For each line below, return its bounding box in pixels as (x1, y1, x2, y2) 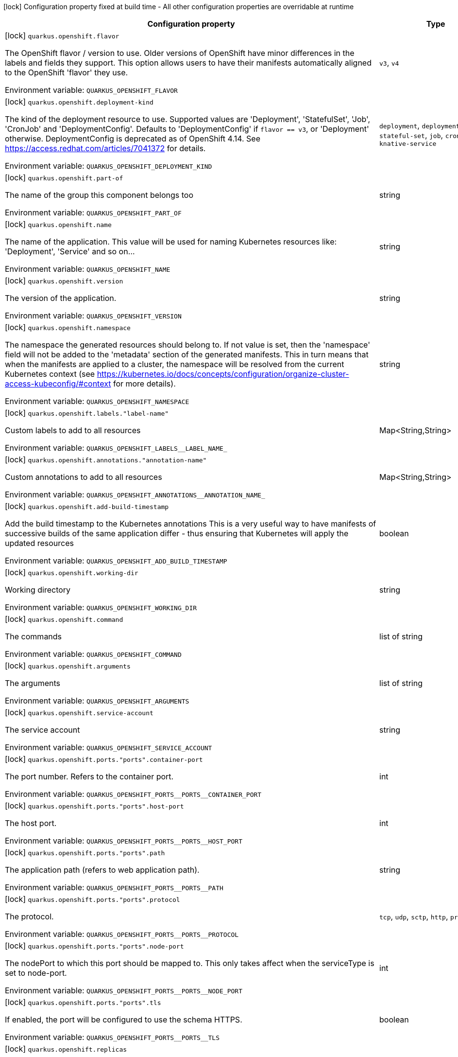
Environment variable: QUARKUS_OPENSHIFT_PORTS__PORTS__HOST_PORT (5, 836, 242, 846)
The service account (5, 725, 80, 735)
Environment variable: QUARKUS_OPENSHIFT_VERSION (5, 311, 182, 320)
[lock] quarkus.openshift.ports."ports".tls (5, 997, 161, 1007)
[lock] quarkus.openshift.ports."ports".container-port (5, 754, 203, 764)
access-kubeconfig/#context (5, 379, 111, 388)
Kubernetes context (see (5, 369, 95, 379)
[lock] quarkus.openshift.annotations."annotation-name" (5, 455, 207, 464)
